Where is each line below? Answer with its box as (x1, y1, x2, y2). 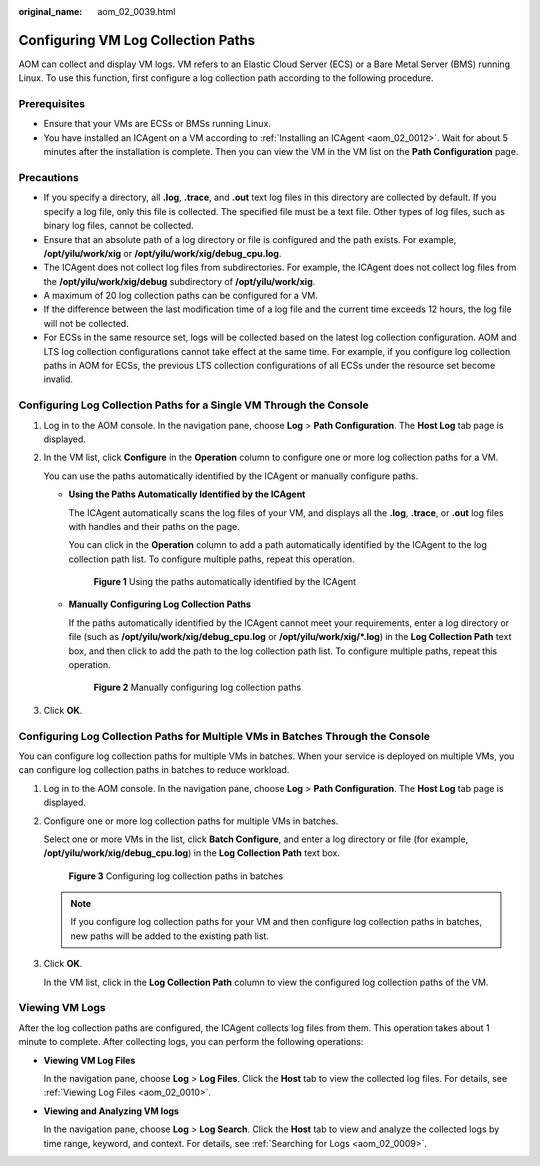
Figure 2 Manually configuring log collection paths (93, 681, 302, 694)
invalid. (43, 373, 74, 385)
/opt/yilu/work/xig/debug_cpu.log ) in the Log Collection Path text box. (43, 847, 340, 859)
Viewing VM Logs (18, 1001, 107, 1015)
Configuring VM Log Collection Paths (18, 31, 255, 49)
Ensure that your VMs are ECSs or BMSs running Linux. (43, 118, 272, 130)
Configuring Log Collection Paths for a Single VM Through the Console (18, 398, 369, 412)
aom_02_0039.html (97, 6, 176, 17)
